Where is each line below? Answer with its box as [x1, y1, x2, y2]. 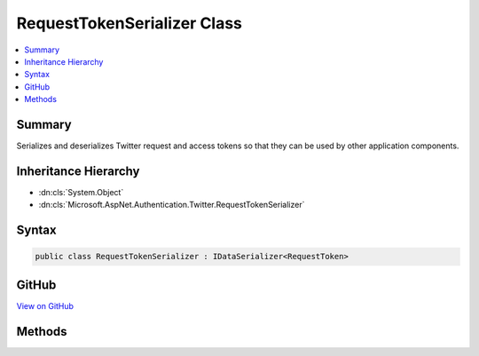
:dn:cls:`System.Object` [38, 186, 124, 197]
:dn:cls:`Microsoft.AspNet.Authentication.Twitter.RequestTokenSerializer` [38, 200, 305, 210]
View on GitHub [16, 300, 75, 311]
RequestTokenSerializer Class [16, 13, 243, 33]
